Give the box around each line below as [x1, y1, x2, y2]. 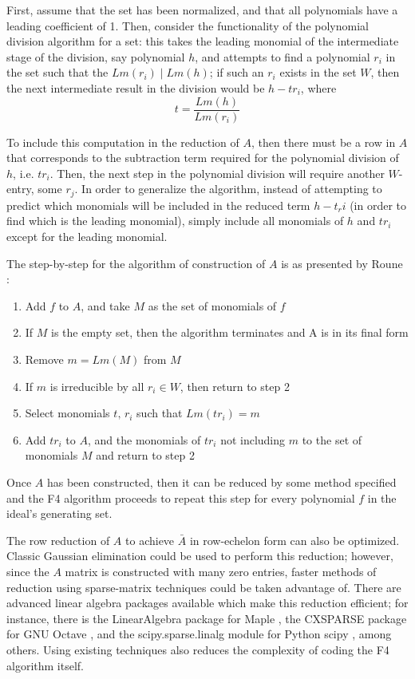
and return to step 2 [96, 447, 195, 464]
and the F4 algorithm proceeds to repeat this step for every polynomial [6, 489, 355, 506]
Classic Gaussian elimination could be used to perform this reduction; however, [6, 547, 393, 564]
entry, [6, 180, 34, 197]
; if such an [209, 64, 264, 81]
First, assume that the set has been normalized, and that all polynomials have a [6, 2, 398, 18]
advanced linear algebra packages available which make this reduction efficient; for [6, 594, 409, 611]
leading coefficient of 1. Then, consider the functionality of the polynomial [6, 17, 369, 34]
